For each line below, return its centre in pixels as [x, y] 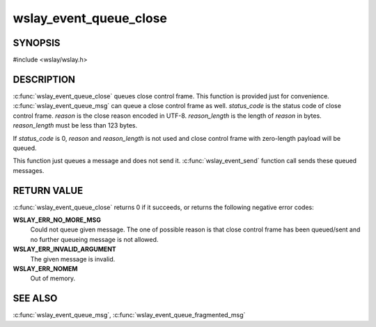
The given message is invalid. [73, 259]
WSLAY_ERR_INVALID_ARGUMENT [64, 249]
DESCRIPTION [44, 79]
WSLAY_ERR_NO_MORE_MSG [57, 220]
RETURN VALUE [48, 191]
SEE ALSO [35, 299]
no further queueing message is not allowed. [94, 239]
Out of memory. [53, 278]
